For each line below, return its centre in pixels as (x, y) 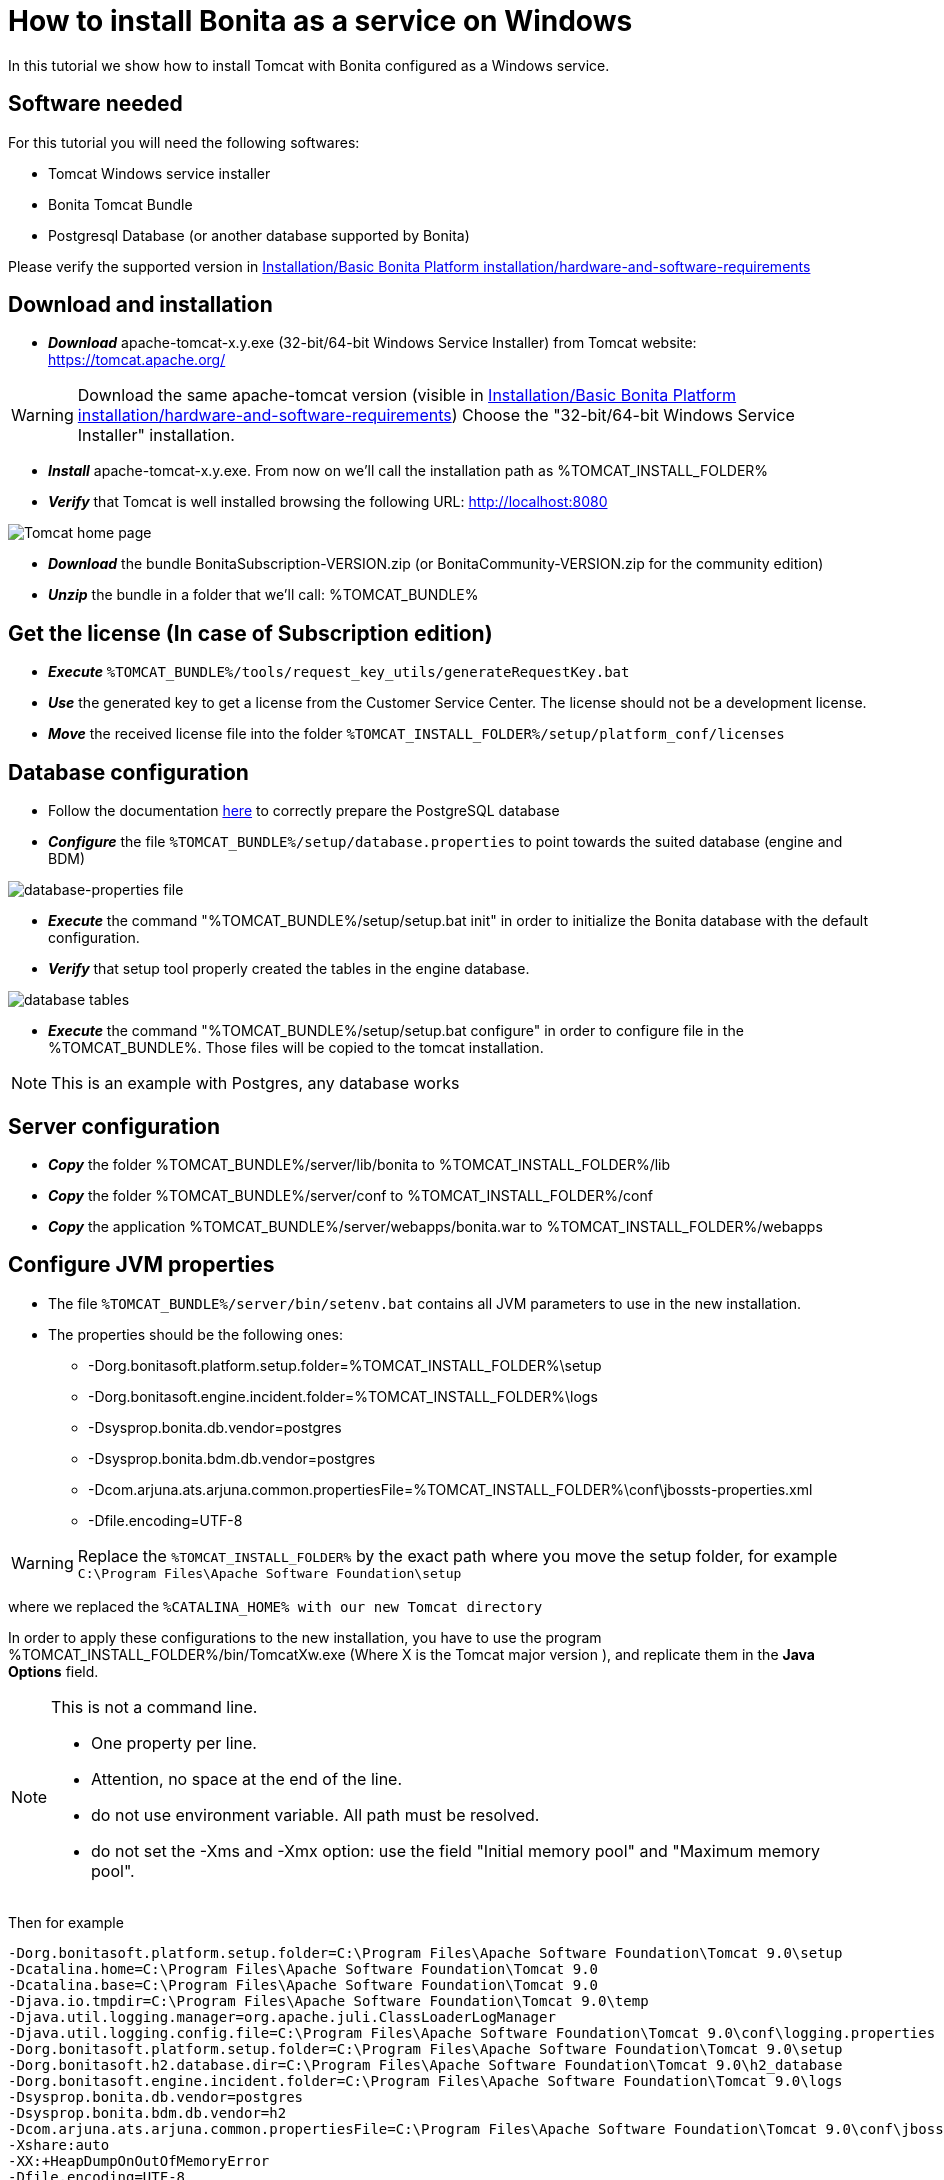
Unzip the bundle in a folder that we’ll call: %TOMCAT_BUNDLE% (263, 595)
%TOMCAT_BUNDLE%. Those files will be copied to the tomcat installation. (296, 1048)
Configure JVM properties (141, 1265)
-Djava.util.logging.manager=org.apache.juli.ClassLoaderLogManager (282, 2016)
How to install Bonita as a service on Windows (320, 21)
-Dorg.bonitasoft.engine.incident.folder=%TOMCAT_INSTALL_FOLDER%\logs (343, 1396)
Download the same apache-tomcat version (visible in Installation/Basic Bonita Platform (407, 395)
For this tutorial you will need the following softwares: (184, 142)
